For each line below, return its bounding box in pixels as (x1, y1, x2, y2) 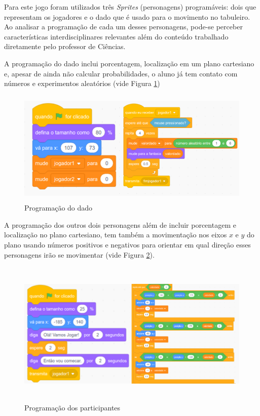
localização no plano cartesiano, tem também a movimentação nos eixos (4, 229, 227, 240)
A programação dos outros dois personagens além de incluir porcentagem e (4, 219, 236, 230)
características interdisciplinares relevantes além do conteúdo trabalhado (4, 31, 229, 41)
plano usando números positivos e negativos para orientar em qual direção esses (4, 239, 251, 249)
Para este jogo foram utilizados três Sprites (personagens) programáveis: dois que (4, 2, 256, 12)
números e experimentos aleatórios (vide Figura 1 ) (4, 78, 160, 89)
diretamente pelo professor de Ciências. (4, 41, 126, 52)
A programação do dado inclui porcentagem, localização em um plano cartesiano (4, 58, 254, 68)
